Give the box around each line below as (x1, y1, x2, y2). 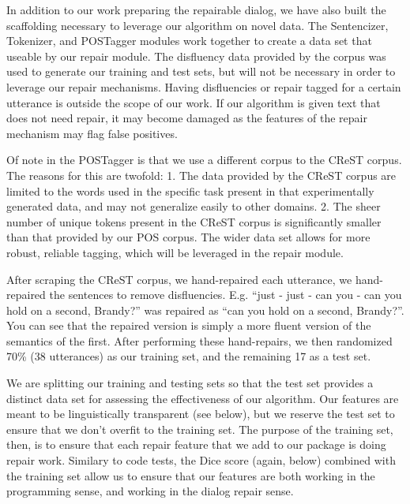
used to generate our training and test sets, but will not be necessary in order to (6, 63, 396, 80)
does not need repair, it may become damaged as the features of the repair (6, 110, 367, 126)
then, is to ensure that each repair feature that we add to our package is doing (6, 436, 386, 453)
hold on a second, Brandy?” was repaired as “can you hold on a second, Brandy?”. (6, 301, 404, 318)
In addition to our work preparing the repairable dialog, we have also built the (6, 2, 386, 17)
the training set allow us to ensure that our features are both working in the (6, 467, 375, 483)
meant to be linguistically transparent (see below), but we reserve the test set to (6, 405, 395, 422)
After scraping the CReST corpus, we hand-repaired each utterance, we (6, 271, 352, 287)
